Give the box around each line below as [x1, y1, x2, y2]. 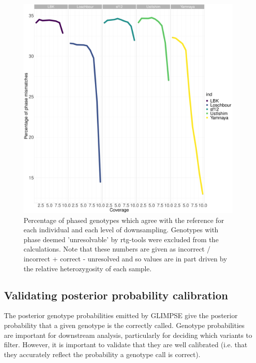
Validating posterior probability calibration [4, 287, 228, 302]
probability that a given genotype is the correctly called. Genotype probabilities [4, 320, 245, 330]
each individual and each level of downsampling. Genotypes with [24, 224, 219, 235]
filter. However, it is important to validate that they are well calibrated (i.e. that [4, 339, 248, 350]
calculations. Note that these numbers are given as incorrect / [24, 244, 211, 254]
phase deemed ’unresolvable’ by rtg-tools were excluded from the [24, 234, 219, 244]
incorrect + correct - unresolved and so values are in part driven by [24, 253, 227, 263]
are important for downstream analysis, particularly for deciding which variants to [4, 329, 252, 340]
